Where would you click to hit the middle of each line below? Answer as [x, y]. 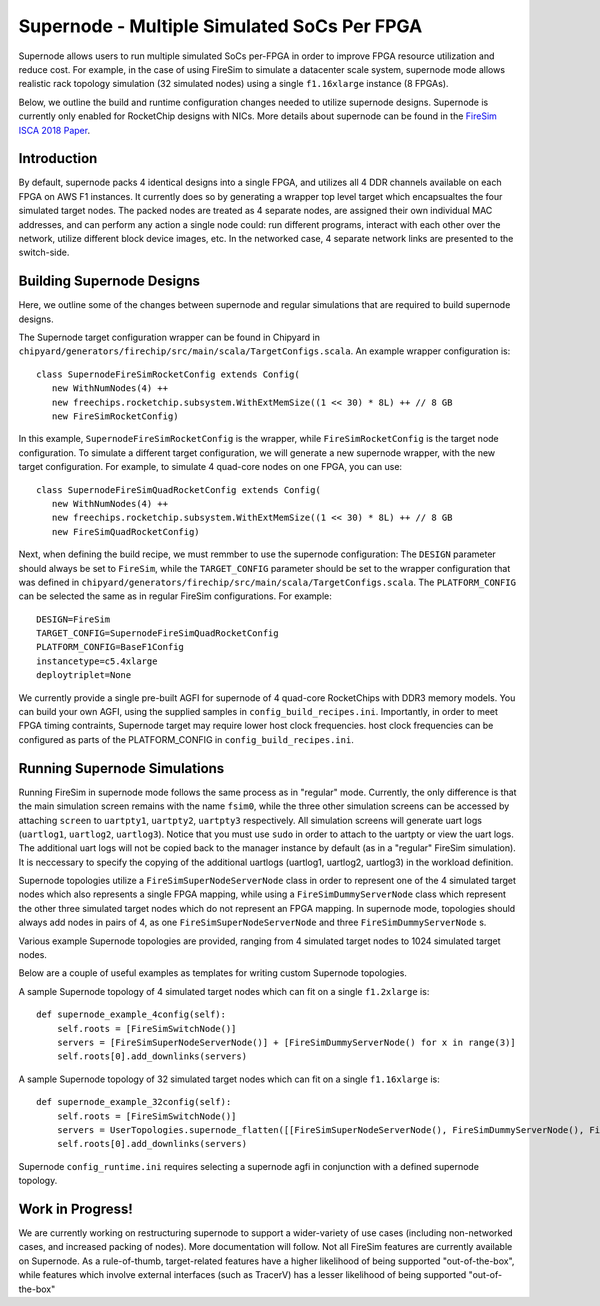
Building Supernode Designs [109, 281]
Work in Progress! [76, 1208]
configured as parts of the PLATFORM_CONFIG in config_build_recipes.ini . [186, 739]
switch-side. [44, 252]
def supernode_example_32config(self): [134, 1102]
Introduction [58, 158]
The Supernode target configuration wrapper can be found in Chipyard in [169, 337]
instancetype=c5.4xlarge [97, 661]
